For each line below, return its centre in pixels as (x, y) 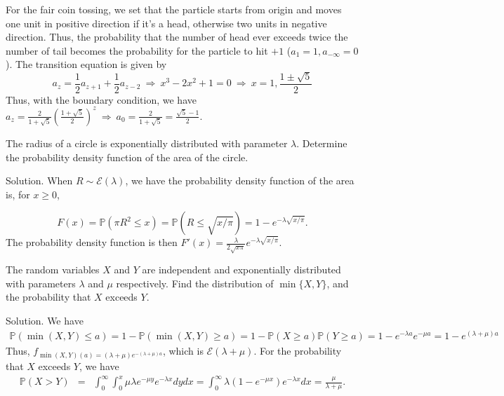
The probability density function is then (92, 242)
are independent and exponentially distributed (241, 269)
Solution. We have (45, 321)
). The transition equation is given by (86, 64)
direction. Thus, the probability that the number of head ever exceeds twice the (177, 37)
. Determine (322, 143)
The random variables (53, 269)
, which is (183, 350)
